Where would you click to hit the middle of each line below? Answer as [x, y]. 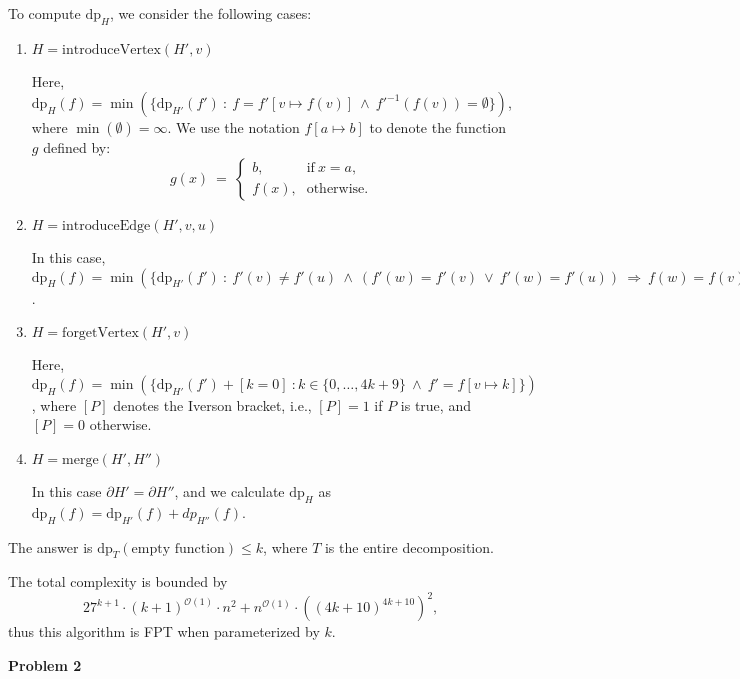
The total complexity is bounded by [118, 581]
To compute [44, 13]
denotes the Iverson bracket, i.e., [212, 404]
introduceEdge [106, 225]
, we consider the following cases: [210, 13]
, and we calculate [229, 490]
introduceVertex [111, 49]
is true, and [435, 404]
